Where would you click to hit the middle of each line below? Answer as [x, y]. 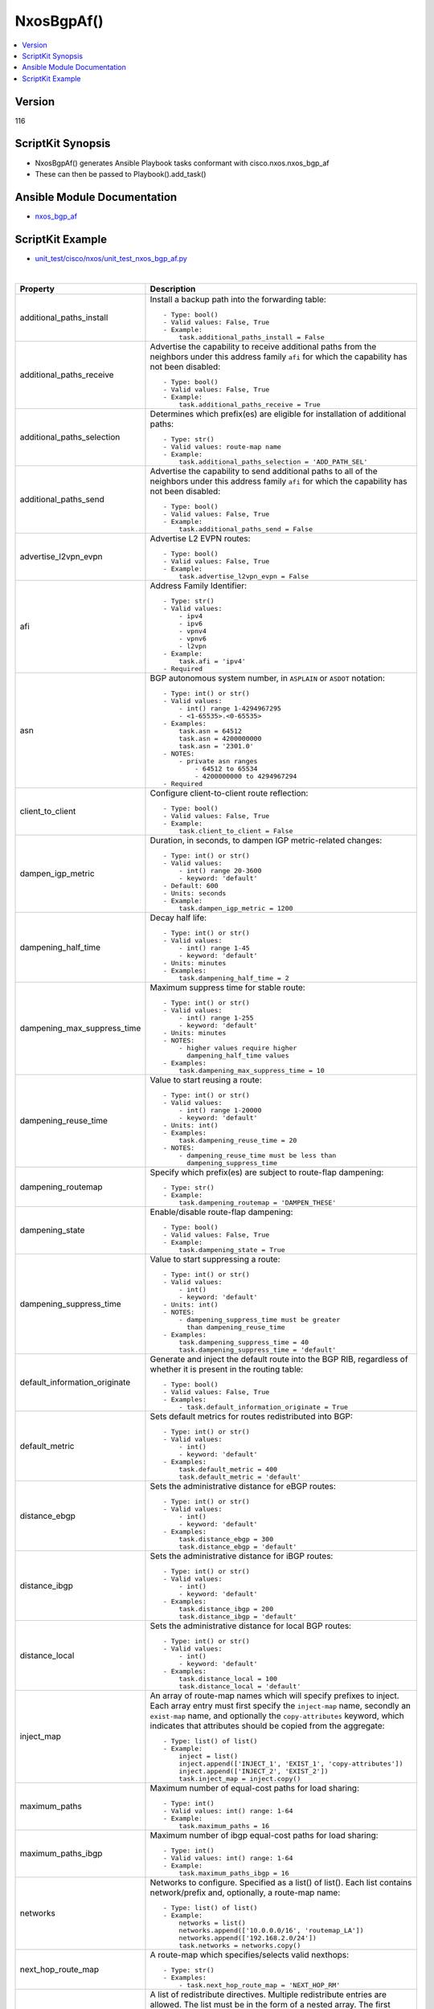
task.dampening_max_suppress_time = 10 [252, 1070]
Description [173, 288]
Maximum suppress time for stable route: [227, 987]
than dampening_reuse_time [235, 1327]
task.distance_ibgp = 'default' [238, 1616]
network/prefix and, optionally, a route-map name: [245, 1892]
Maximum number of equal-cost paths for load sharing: [255, 1788]
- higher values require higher [238, 1047]
